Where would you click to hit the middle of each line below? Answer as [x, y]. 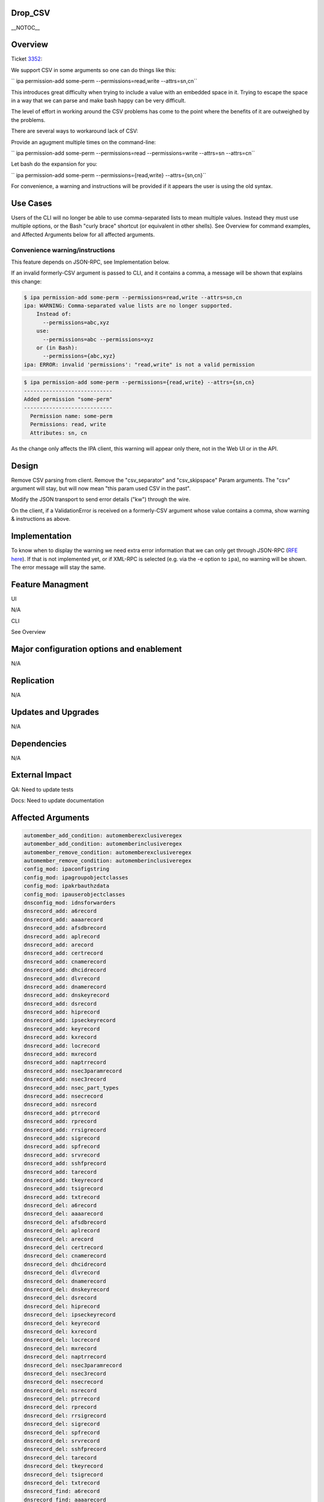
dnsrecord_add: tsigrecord [63, 1189]
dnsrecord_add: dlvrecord [62, 978]
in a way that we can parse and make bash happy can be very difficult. [98, 100]
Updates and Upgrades [55, 712]
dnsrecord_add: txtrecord [62, 1197]
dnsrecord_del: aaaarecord [63, 1214]
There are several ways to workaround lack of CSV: [74, 131]
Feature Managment [50, 584]
